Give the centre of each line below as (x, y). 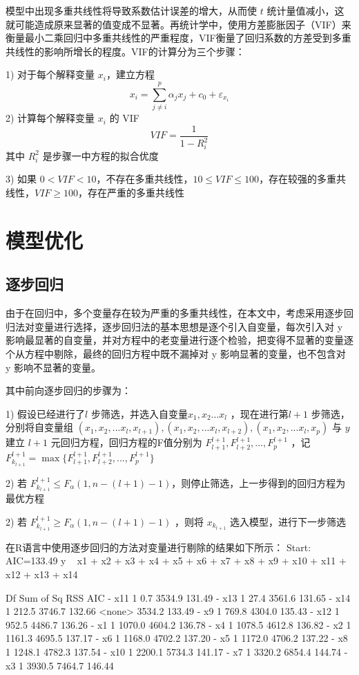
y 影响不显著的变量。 (54, 367)
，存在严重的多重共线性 (132, 193)
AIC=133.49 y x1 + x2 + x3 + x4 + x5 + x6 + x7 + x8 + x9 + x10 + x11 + (176, 561)
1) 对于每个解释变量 (50, 74)
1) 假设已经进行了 (46, 413)
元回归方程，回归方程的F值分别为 (126, 442)
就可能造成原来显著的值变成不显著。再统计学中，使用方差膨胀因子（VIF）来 (178, 24)
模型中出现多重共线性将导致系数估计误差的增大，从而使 (131, 10)
